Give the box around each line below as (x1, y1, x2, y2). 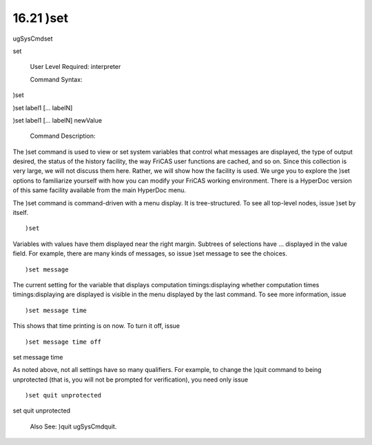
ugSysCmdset (12, 34, 53, 43)
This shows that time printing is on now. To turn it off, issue (12, 322, 180, 330)
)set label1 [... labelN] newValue (12, 116, 103, 124)
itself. (12, 209, 29, 217)
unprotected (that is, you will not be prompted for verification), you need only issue (12, 375, 249, 384)
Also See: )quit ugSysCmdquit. (30, 422, 117, 431)
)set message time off (25, 338, 102, 346)
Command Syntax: (30, 75, 83, 83)
